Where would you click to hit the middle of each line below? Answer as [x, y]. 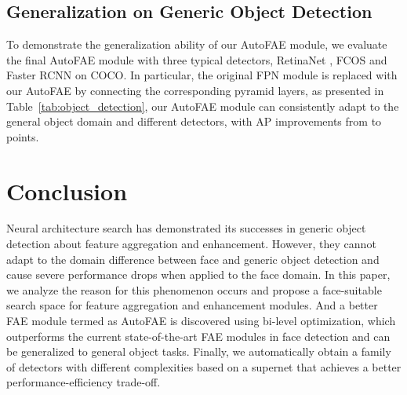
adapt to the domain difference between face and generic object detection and [193, 259]
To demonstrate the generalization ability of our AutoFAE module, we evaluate [197, 44]
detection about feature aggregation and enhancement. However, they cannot [191, 244]
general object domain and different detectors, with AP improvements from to [194, 121]
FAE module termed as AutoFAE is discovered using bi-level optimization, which [201, 321]
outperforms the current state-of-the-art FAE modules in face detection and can [198, 336]
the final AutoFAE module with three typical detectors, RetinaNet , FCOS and [197, 59]
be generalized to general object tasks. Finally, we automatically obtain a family [199, 351]
